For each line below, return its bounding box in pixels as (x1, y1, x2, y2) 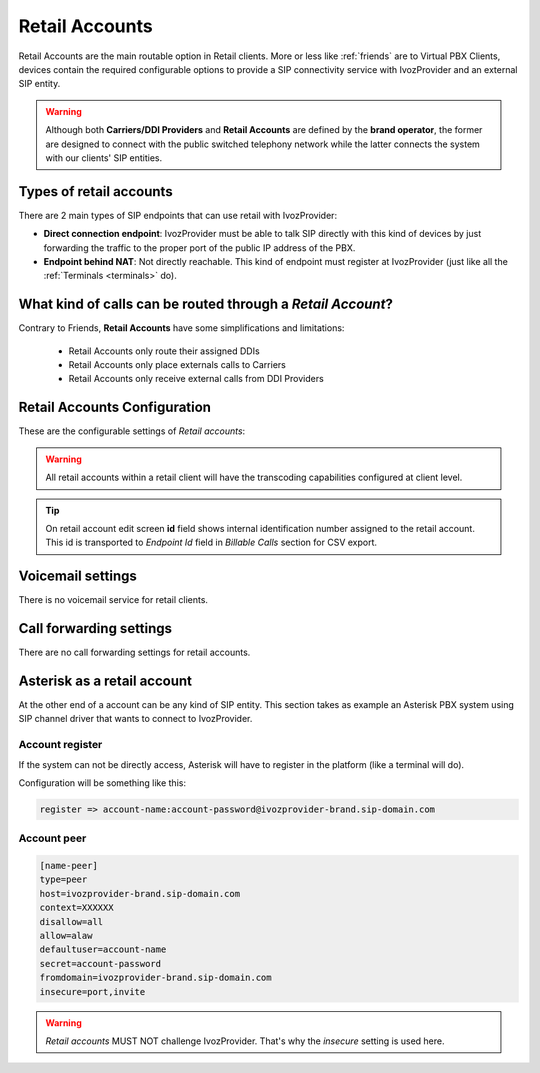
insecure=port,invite (39, 986, 146, 997)
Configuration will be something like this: (18, 776, 187, 789)
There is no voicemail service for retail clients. (18, 594, 209, 606)
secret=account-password (39, 958, 162, 969)
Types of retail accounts (18, 183, 174, 200)
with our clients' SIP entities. (45, 151, 163, 164)
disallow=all (39, 916, 104, 927)
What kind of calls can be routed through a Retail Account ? (18, 296, 394, 313)
